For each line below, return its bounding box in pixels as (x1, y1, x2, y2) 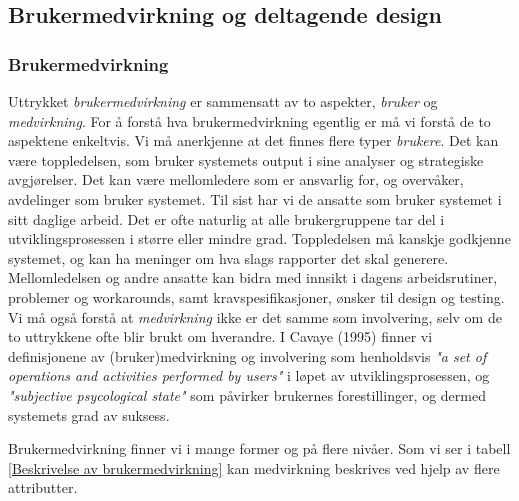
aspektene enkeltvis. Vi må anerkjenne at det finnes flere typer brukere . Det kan (8, 130, 499, 151)
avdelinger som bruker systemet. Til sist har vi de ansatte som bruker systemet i (8, 188, 502, 209)
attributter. (8, 477, 78, 498)
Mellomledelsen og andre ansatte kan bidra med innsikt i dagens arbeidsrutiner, (8, 267, 498, 288)
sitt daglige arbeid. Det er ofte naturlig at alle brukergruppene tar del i (8, 208, 445, 229)
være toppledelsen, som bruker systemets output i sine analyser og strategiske (8, 149, 484, 170)
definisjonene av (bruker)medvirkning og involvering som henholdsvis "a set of (8, 345, 487, 366)
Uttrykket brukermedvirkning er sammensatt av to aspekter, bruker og (8, 91, 438, 111)
